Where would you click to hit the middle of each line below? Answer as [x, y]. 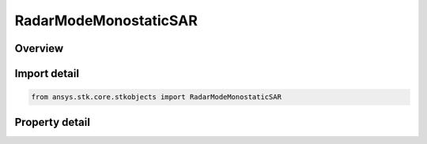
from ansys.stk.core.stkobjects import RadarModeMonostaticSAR [157, 97]
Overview [39, 48]
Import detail [47, 74]
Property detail [53, 122]
